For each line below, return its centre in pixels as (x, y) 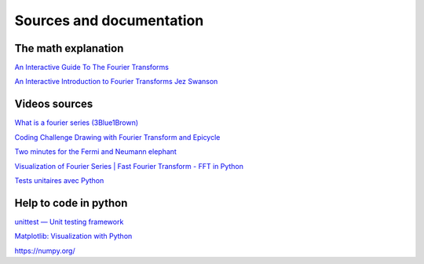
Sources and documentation (109, 20)
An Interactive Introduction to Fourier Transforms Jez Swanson (116, 82)
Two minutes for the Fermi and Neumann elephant (95, 152)
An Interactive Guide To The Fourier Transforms (91, 68)
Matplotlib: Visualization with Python (73, 236)
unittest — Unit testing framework (69, 222)
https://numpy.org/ (45, 251)
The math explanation (69, 48)
